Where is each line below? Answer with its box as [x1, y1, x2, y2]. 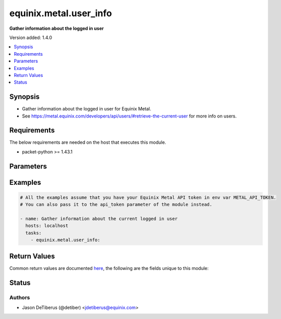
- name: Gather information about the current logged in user [20, 216, 178, 222]
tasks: [25, 230, 42, 235]
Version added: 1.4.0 [9, 34, 53, 41]
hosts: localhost [25, 223, 68, 229]
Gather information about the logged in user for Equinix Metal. [22, 106, 151, 112]
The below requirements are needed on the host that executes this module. [9, 139, 167, 145]
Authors [9, 294, 30, 301]
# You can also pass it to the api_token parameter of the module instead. [20, 202, 213, 208]
